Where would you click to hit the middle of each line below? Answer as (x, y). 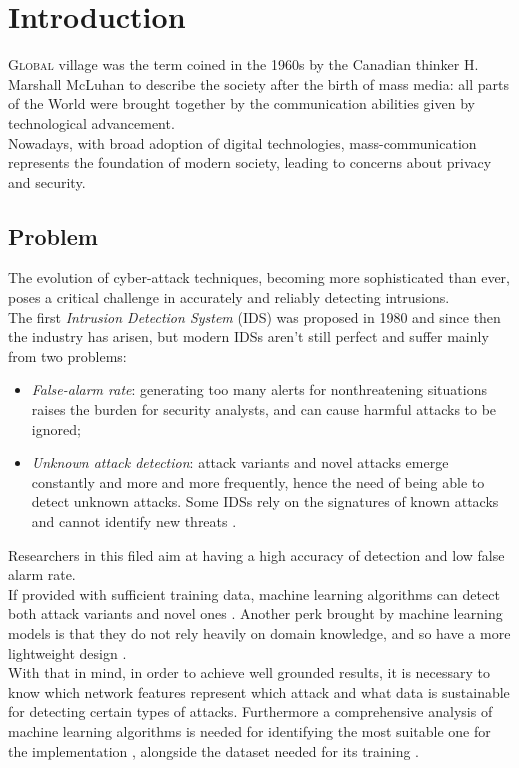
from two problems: (67, 355)
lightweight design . (67, 652)
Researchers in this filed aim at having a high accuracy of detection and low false (256, 554)
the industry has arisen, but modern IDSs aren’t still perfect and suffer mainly (248, 336)
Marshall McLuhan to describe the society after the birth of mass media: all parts (258, 83)
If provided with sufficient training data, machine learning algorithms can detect (254, 593)
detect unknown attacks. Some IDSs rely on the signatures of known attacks (265, 501)
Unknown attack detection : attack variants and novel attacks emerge (240, 462)
